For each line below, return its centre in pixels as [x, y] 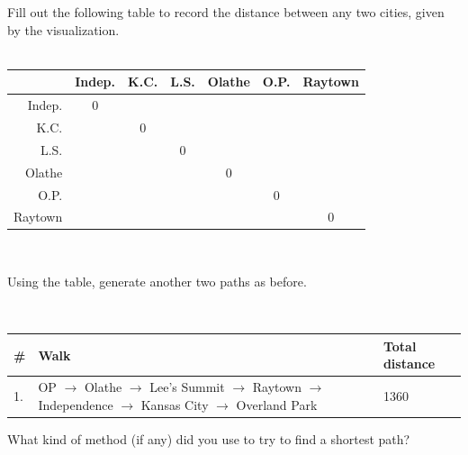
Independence [76, 404]
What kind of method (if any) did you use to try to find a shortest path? [209, 438]
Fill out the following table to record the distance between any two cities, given [226, 12]
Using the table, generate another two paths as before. [157, 282]
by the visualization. [63, 29]
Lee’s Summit [187, 387]
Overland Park [277, 404]
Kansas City [175, 404]
